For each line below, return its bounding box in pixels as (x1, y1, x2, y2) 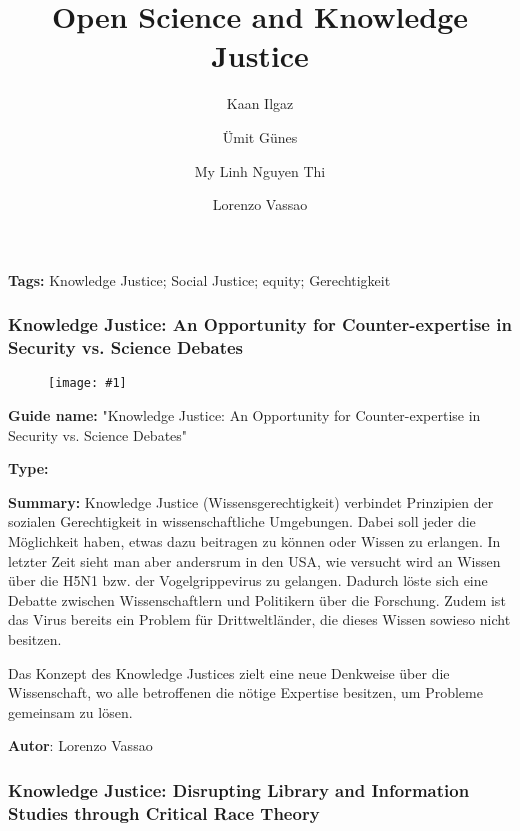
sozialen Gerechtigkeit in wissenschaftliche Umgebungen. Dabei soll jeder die (8, 511, 476, 532)
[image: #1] (48, 376, 127, 391)
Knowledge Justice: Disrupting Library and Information (8, 777, 470, 802)
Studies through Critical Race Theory (8, 800, 320, 825)
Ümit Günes (222, 126, 298, 147)
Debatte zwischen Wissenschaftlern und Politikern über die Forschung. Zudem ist (8, 589, 506, 610)
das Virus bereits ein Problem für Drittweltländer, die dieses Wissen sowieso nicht (8, 609, 511, 630)
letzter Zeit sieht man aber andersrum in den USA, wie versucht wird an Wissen (8, 550, 501, 571)
